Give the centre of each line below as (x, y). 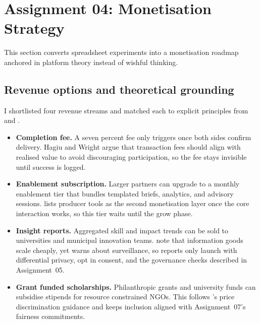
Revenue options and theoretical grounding (119, 89)
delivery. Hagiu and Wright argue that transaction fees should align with (128, 147)
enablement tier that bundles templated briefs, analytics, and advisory (125, 193)
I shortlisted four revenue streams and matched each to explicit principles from (126, 110)
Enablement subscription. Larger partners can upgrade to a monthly (128, 184)
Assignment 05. (40, 270)
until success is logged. (51, 167)
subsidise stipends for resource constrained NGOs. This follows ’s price (125, 297)
